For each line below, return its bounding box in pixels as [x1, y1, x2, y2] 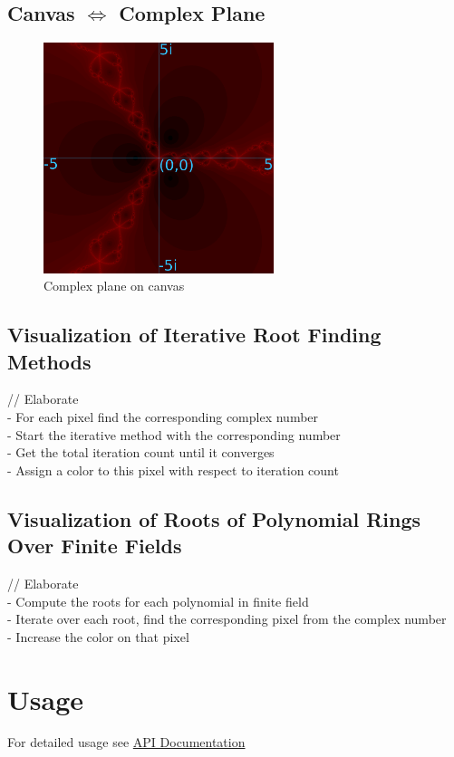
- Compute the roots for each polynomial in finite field [7, 591, 309, 610]
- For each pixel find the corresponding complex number [7, 407, 319, 426]
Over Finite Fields [7, 532, 182, 560]
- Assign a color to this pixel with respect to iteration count [7, 460, 339, 479]
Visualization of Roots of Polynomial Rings [7, 504, 421, 532]
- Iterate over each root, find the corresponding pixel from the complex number [7, 609, 447, 628]
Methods [7, 347, 92, 375]
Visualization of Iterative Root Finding [7, 321, 382, 349]
